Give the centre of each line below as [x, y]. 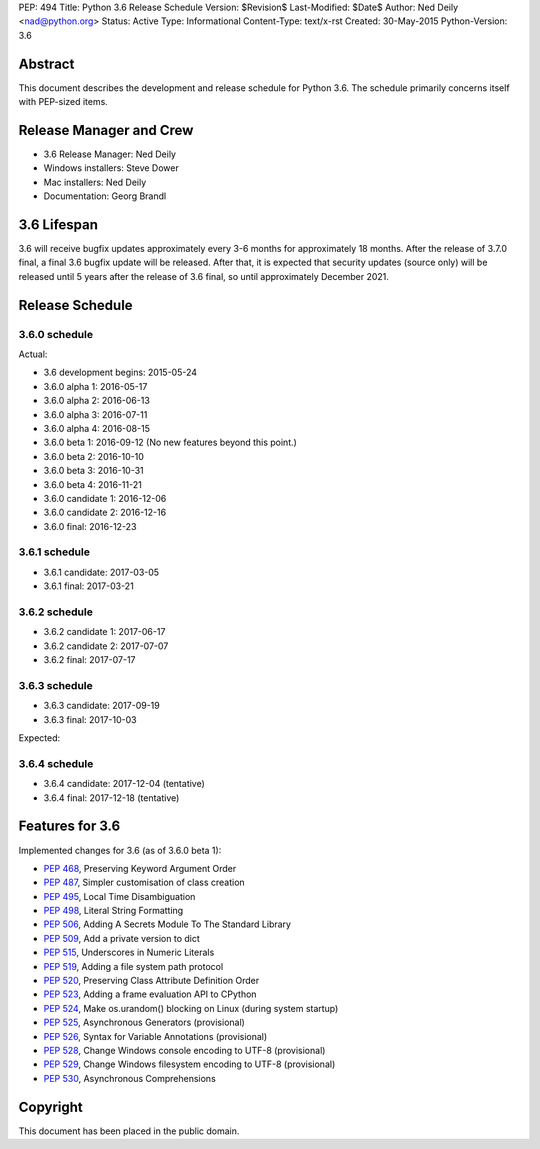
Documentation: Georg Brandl [105, 196]
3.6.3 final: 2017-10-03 [90, 719]
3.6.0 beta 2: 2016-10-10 [94, 456]
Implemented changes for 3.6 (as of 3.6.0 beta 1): [120, 850]
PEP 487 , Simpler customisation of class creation [144, 882]
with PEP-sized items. [63, 102]
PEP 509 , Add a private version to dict [121, 938]
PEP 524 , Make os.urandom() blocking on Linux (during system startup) [191, 1008]
